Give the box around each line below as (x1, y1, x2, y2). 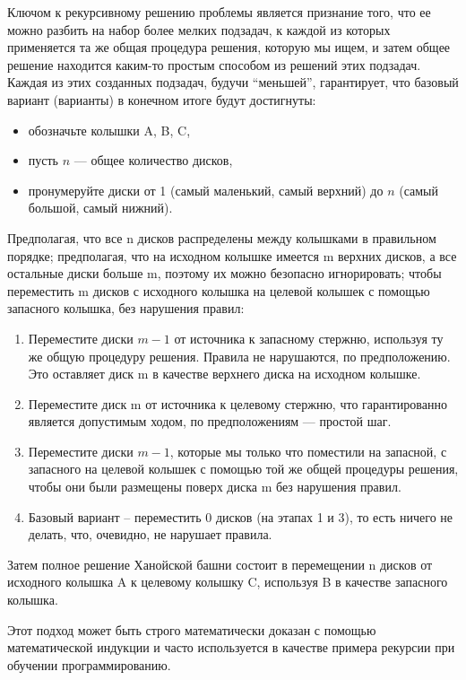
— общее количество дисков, (73, 151, 233, 170)
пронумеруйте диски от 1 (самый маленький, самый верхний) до (28, 180, 384, 199)
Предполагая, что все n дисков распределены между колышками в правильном (7, 228, 436, 247)
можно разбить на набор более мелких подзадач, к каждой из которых (7, 20, 391, 39)
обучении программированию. (7, 655, 171, 674)
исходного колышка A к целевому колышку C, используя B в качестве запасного (7, 572, 448, 591)
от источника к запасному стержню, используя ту (174, 328, 444, 347)
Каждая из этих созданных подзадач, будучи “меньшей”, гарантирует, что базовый (7, 73, 459, 92)
